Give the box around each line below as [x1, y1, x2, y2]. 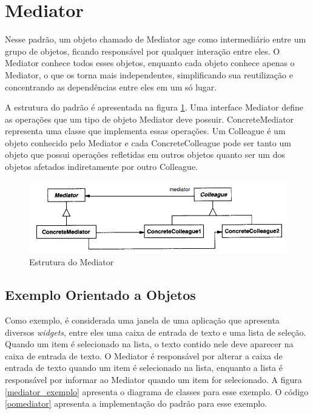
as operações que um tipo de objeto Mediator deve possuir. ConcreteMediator [5, 112, 294, 125]
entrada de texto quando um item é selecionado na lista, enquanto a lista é [5, 361, 283, 374]
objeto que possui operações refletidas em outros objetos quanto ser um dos [5, 148, 285, 161]
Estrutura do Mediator [29, 256, 114, 268]
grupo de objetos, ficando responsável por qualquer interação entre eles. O [5, 44, 280, 57]
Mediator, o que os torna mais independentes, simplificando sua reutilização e [5, 68, 293, 81]
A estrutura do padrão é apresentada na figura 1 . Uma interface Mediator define [5, 101, 304, 114]
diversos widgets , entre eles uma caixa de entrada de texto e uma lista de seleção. [5, 325, 306, 338]
